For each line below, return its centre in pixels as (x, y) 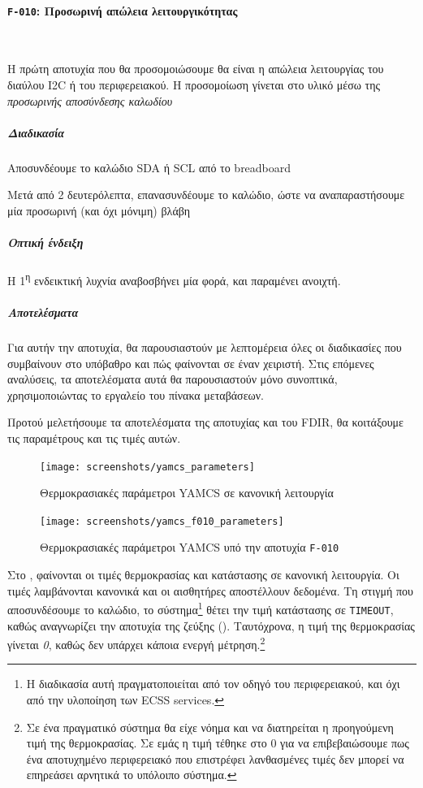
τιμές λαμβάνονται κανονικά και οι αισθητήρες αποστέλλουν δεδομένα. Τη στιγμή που (210, 590)
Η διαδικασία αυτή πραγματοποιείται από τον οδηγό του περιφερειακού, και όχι (213, 684)
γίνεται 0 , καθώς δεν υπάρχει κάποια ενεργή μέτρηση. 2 (136, 643)
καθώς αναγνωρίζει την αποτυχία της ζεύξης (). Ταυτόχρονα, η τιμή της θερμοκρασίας (211, 625)
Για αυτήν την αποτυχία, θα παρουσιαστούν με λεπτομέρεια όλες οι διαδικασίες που (205, 346)
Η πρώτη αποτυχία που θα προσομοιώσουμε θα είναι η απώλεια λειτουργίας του (196, 69)
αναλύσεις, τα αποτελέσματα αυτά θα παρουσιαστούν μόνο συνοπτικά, (173, 379)
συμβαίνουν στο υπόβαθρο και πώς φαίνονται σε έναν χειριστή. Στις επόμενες (191, 363)
